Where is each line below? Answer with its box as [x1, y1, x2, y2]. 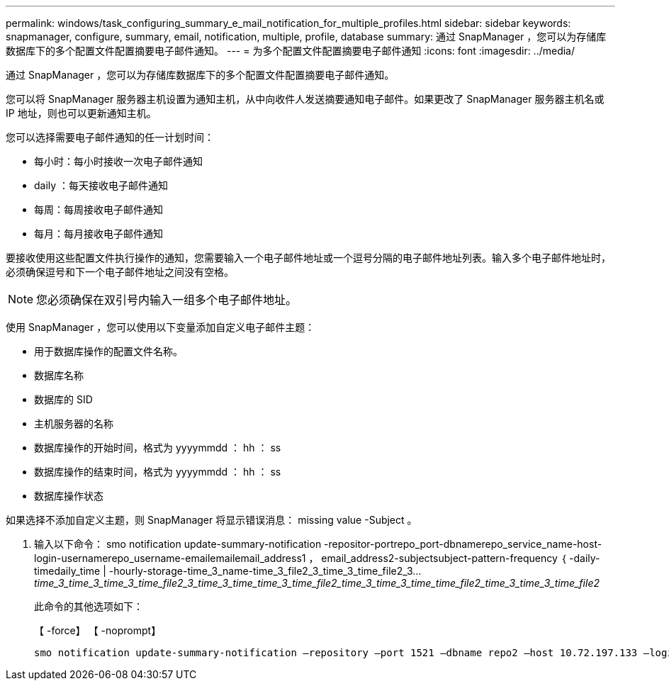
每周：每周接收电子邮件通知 [34, 203, 163, 215]
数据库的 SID [34, 393, 93, 405]
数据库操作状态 [34, 490, 103, 502]
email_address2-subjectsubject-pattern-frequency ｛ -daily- [321, 552, 600, 564]
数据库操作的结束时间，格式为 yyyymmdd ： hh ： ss [34, 466, 281, 478]
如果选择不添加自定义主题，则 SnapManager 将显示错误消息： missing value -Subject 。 [6, 514, 417, 526]
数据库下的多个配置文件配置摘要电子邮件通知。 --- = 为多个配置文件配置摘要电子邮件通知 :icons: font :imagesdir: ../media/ [6, 45, 575, 57]
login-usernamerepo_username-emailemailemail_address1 [34, 552, 306, 564]
